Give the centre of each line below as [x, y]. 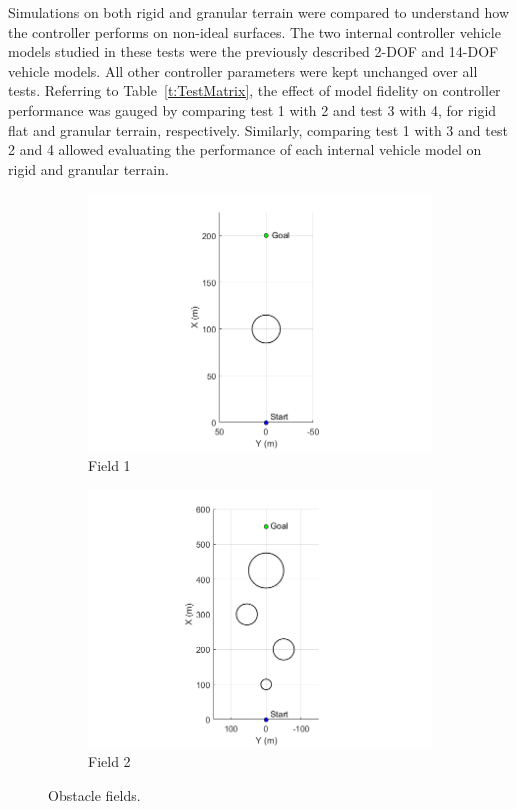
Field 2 [109, 761]
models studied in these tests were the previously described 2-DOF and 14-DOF [253, 51]
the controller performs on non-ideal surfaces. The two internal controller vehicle [254, 31]
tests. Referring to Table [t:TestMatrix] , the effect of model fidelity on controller [254, 90]
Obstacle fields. [94, 794]
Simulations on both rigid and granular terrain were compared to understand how [259, 12]
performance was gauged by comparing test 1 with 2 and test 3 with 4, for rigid [252, 109]
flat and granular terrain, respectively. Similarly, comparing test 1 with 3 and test [258, 129]
